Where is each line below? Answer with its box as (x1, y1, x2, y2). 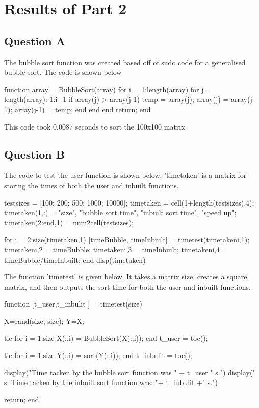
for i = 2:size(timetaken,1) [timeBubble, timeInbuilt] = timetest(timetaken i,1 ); (4, 234, 250, 245)
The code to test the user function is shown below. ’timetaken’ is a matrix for (4, 170, 247, 181)
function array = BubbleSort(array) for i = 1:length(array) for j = (4, 84, 212, 94)
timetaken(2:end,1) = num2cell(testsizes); (4, 217, 134, 227)
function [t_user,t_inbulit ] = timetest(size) (4, 298, 142, 309)
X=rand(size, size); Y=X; (4, 315, 84, 326)
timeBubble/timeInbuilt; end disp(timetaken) (4, 254, 146, 265)
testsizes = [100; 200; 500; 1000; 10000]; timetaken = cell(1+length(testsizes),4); (4, 197, 254, 208)
